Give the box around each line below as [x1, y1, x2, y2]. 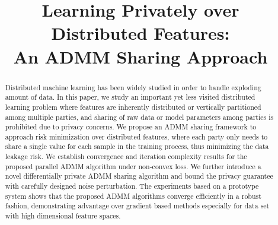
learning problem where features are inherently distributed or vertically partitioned [5, 102, 261, 112]
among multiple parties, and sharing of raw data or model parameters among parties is [5, 112, 274, 122]
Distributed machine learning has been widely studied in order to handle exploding [5, 82, 261, 92]
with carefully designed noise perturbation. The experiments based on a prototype [5, 181, 259, 191]
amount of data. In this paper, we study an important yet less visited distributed [5, 92, 255, 102]
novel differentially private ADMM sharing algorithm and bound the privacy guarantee [5, 171, 273, 181]
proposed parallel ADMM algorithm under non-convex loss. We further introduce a [5, 161, 261, 171]
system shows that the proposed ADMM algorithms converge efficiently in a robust [5, 191, 261, 201]
